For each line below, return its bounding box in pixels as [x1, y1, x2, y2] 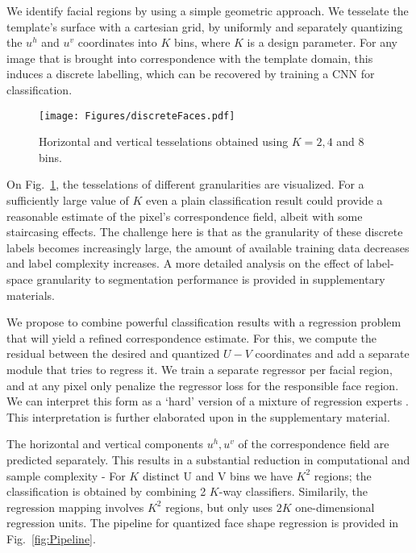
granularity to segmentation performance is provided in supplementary [36, 270, 385, 287]
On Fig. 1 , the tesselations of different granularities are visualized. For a [6, 176, 364, 193]
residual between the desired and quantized [6, 345, 220, 362]
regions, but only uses [165, 498, 273, 515]
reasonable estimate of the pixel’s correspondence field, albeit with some [6, 207, 363, 224]
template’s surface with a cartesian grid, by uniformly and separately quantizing [6, 18, 403, 35]
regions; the [314, 467, 372, 484]
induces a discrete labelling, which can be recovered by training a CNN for [6, 65, 375, 82]
